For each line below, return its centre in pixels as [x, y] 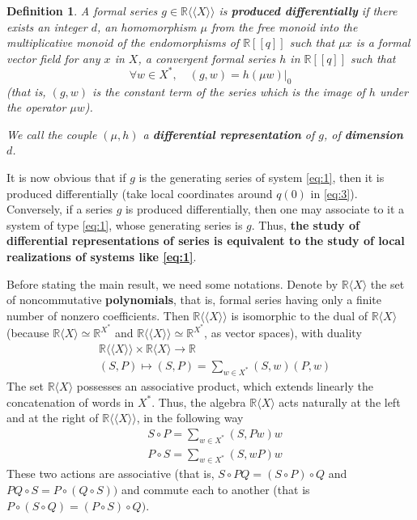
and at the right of [53, 418]
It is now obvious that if [66, 178]
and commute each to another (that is [215, 489]
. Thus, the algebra [199, 402]
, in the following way [190, 418]
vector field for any [53, 58]
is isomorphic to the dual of [299, 315]
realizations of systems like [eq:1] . [102, 257]
